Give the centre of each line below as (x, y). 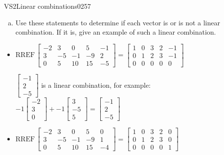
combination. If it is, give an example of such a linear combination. (116, 32)
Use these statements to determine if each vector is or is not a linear (118, 22)
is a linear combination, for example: (96, 85)
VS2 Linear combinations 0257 (47, 6)
